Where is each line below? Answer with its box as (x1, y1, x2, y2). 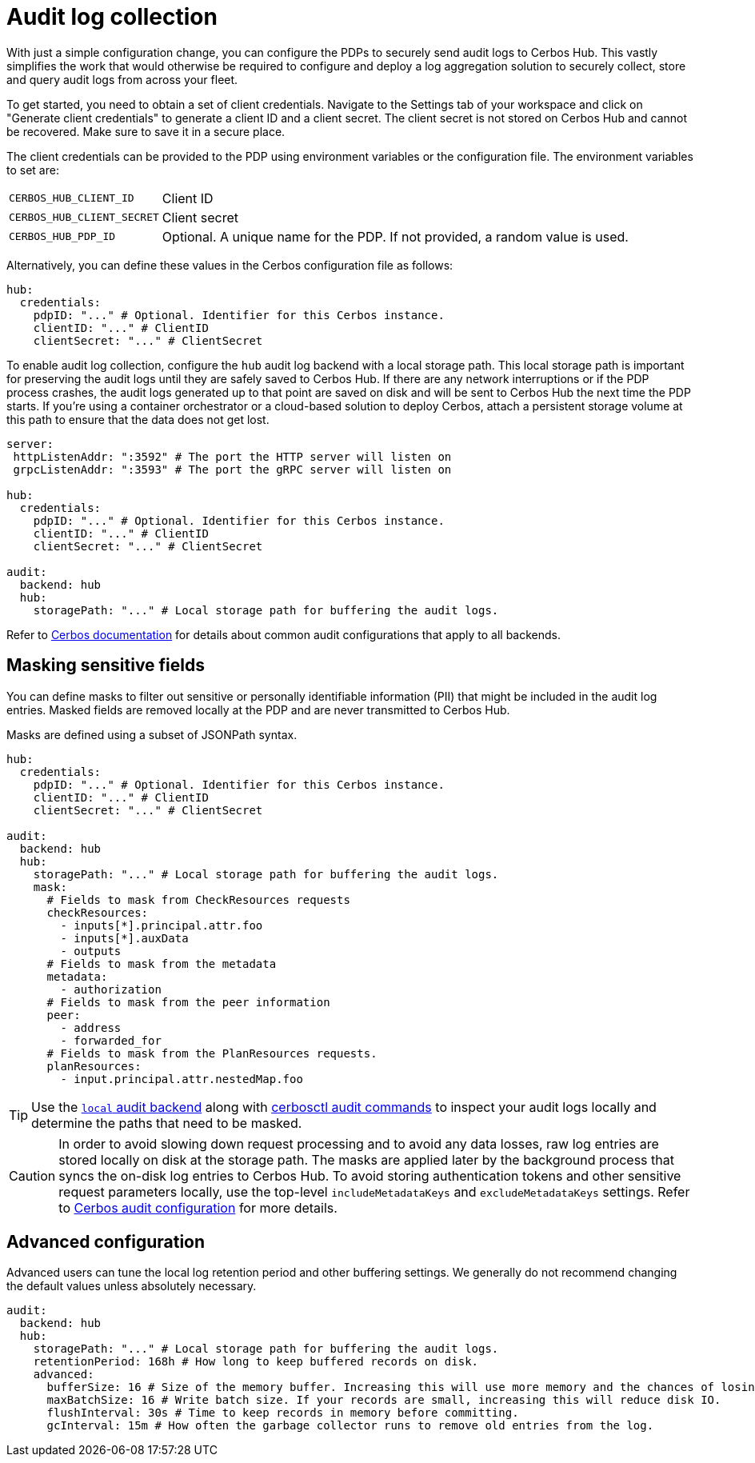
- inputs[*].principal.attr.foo (60, 918, 263, 932)
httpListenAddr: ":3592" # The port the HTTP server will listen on (13, 450, 452, 463)
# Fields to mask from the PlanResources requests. (46, 1046, 377, 1060)
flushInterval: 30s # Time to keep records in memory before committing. (46, 1406, 519, 1420)
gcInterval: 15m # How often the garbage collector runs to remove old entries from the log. (46, 1419, 654, 1433)
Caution (9, 1167, 56, 1184)
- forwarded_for (60, 1033, 162, 1047)
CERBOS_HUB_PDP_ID (9, 230, 116, 243)
